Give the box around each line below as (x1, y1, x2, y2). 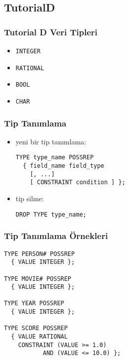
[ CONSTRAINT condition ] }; (30, 179, 126, 186)
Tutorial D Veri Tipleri (4, 25, 98, 38)
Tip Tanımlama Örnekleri (4, 230, 108, 242)
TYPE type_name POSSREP (15, 154, 94, 161)
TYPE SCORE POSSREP (4, 325, 68, 332)
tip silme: (15, 193, 44, 204)
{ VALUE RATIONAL (11, 333, 68, 341)
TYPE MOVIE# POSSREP (4, 275, 72, 282)
